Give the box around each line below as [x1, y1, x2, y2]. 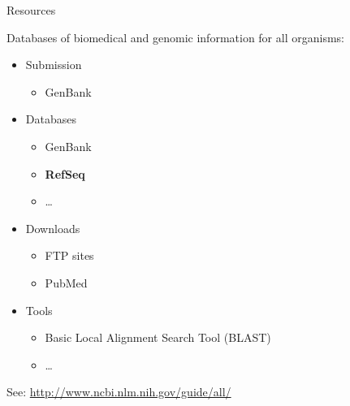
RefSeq [45, 165, 85, 182]
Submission [25, 56, 82, 73]
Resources [6, 2, 56, 18]
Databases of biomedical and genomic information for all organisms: [6, 28, 344, 45]
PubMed [45, 274, 88, 291]
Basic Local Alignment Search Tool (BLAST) [45, 329, 271, 346]
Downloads [25, 219, 80, 236]
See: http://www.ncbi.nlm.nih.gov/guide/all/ [6, 383, 231, 400]
